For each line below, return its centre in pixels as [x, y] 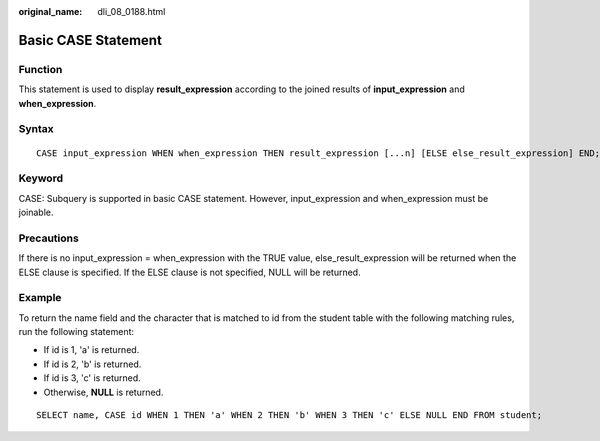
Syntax [36, 129]
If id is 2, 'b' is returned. [92, 364]
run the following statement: [76, 332]
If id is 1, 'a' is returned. [91, 350]
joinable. [36, 212]
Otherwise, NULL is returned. [103, 392]
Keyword [41, 178]
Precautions [48, 238]
